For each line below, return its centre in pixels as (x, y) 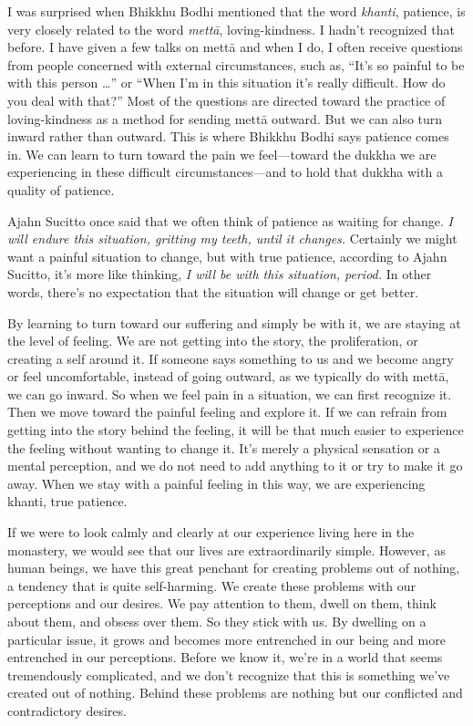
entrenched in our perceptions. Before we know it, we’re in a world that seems (225, 657)
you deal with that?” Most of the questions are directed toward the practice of (226, 100)
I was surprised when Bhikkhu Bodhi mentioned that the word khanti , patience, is (236, 11)
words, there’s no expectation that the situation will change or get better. (213, 291)
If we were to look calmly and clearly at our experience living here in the (211, 532)
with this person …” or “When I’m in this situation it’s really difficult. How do (226, 83)
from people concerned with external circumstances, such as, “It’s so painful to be (236, 64)
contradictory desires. (67, 710)
